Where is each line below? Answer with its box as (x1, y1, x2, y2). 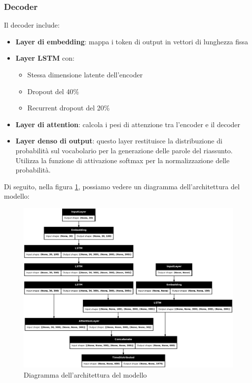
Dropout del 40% (27, 86, 79, 96)
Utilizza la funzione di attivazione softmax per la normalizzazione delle (15, 155, 230, 165)
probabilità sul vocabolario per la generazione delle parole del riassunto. (15, 145, 233, 155)
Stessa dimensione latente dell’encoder (27, 70, 143, 79)
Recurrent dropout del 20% (27, 103, 110, 113)
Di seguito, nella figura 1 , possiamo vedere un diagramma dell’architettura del (4, 181, 240, 191)
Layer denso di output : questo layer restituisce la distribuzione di (15, 136, 222, 146)
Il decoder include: (4, 20, 60, 30)
